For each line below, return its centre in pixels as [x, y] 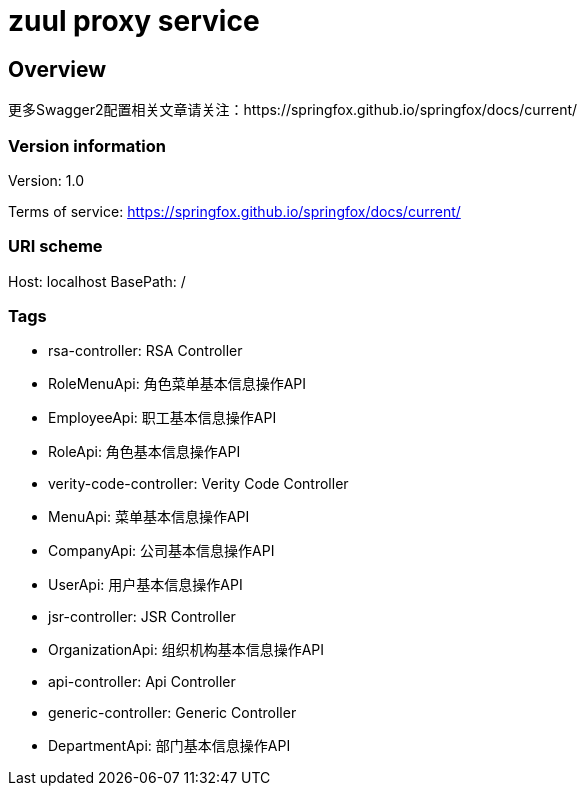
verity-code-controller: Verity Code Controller [198, 484]
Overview [57, 69]
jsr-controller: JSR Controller [142, 617]
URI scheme [55, 246]
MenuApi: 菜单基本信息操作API [149, 517]
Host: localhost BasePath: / [97, 281]
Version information [87, 145]
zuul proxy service [134, 21]
